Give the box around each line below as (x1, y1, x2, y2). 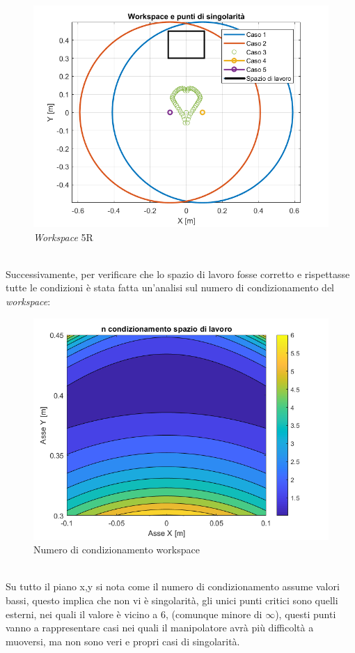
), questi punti (275, 606, 336, 621)
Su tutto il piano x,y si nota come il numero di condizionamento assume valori (6, 579, 340, 594)
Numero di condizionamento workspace (33, 542, 200, 557)
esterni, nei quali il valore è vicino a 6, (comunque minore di (6, 606, 262, 621)
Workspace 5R (33, 229, 93, 244)
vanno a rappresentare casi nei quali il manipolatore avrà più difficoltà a (6, 620, 314, 635)
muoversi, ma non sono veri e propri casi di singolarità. (6, 633, 240, 648)
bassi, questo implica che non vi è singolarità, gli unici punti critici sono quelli (6, 592, 338, 607)
